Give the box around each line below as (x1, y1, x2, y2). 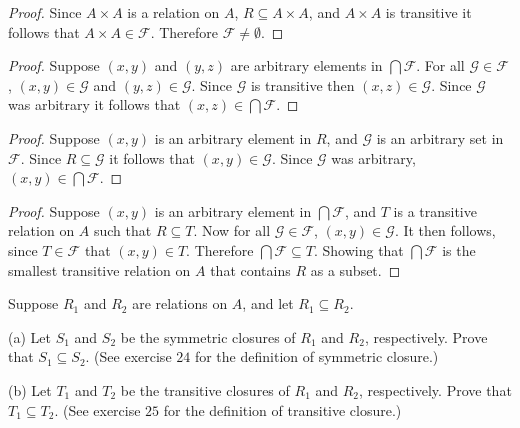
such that (93, 220, 152, 241)
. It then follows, (394, 220, 496, 241)
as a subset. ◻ (310, 259, 401, 280)
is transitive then (250, 74, 355, 95)
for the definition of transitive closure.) (163, 399, 402, 420)
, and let (242, 293, 294, 314)
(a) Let (8, 326, 51, 347)
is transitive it (385, 2, 472, 22)
